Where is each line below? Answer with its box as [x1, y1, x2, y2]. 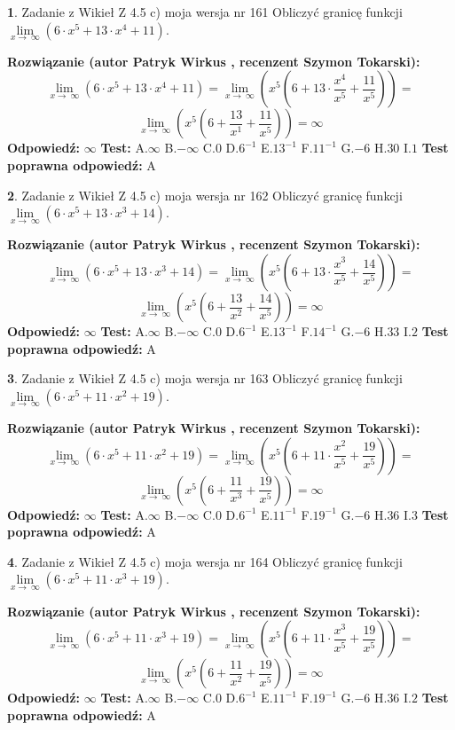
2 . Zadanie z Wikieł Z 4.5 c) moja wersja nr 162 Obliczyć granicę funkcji [7, 185, 403, 204]
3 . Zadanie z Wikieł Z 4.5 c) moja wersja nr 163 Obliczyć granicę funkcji [7, 369, 403, 388]
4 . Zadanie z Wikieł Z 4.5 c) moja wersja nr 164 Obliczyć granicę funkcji [7, 552, 403, 570]
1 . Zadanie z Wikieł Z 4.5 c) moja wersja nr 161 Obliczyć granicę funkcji [7, 3, 403, 20]
